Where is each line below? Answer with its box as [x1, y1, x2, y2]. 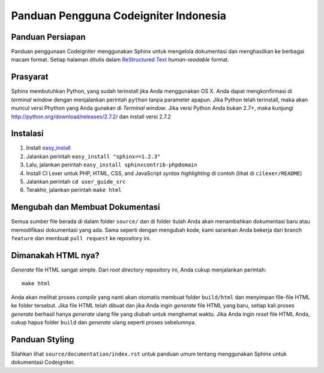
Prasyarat [11, 72, 49, 82]
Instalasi [11, 129, 44, 139]
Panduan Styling [11, 334, 74, 345]
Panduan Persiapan [11, 32, 86, 42]
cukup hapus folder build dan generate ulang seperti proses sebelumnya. [11, 318, 196, 326]
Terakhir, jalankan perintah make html [26, 186, 122, 193]
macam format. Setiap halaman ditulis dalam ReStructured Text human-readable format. [11, 56, 229, 63]
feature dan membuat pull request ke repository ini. [11, 235, 151, 242]
